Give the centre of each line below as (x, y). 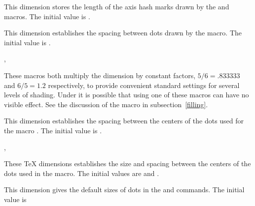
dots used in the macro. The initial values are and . (82, 173)
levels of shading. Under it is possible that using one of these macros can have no (127, 95)
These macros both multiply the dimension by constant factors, (100, 75)
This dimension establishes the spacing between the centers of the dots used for (124, 121)
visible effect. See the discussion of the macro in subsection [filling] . (106, 104)
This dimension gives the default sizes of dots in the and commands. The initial (124, 190)
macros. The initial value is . (47, 16)
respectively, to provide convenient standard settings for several (144, 85)
